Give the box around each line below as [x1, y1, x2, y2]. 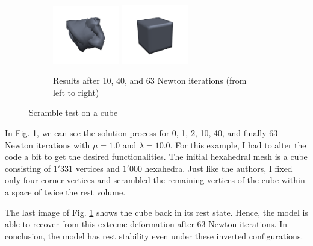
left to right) [53, 86, 99, 98]
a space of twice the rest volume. [5, 185, 126, 198]
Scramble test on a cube [29, 106, 118, 119]
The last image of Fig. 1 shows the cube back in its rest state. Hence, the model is [5, 206, 308, 218]
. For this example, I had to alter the [170, 138, 306, 151]
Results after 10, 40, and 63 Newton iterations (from [53, 74, 247, 87]
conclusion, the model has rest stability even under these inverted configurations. [5, 229, 303, 242]
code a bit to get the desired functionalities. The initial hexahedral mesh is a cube [5, 150, 308, 163]
